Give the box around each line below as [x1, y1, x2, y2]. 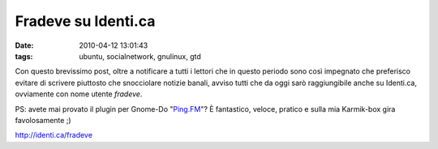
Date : [15, 40, 34, 50]
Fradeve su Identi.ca [15, 12, 156, 30]
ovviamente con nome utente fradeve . [15, 89, 143, 99]
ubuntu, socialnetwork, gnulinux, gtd [79, 51, 202, 61]
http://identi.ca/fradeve [15, 130, 93, 140]
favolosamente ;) [15, 115, 72, 125]
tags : [15, 51, 33, 61]
